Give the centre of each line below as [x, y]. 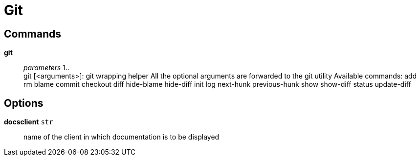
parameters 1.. [47, 68]
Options [24, 103]
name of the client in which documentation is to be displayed [122, 137]
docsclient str [29, 122]
